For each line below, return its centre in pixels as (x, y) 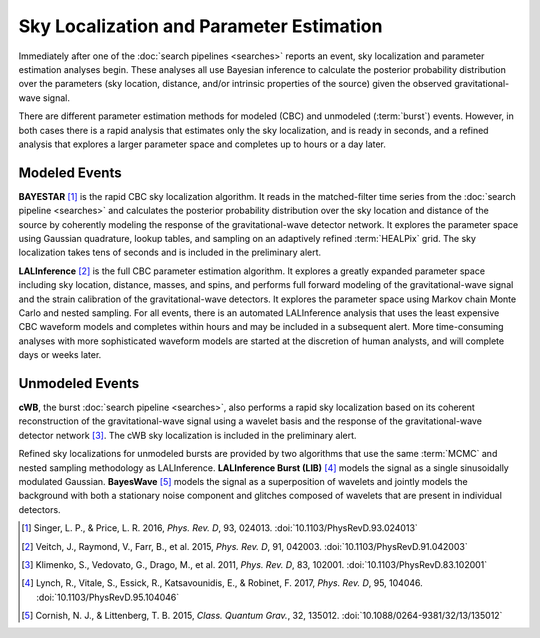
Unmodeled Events (79, 383)
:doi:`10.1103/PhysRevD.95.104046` (108, 597)
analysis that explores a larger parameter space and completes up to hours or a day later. (202, 144)
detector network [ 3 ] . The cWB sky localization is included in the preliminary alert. (187, 435)
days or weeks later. (60, 355)
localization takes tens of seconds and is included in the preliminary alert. (170, 252)
